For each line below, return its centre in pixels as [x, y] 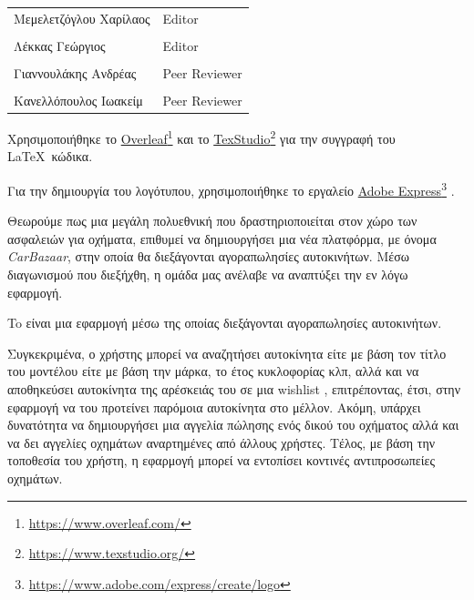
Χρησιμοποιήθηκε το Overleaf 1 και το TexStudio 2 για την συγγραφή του [201, 137]
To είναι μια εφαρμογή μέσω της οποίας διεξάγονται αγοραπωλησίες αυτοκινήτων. [225, 323]
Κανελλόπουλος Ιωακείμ [78, 101]
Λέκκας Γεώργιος [60, 45]
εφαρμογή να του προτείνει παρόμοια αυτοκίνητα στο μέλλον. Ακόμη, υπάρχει [214, 407]
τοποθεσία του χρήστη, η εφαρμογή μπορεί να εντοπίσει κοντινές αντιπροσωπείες [221, 460]
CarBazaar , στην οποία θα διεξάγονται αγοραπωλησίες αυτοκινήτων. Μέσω [208, 256]
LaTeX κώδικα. [50, 156]
